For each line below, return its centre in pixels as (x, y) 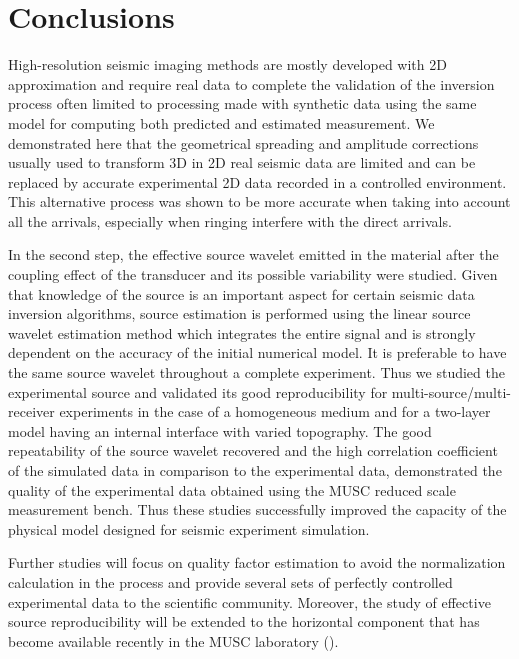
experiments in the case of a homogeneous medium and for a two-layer (275, 411)
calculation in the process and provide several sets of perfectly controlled (230, 581)
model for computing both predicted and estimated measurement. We (221, 122)
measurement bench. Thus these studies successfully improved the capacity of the (257, 509)
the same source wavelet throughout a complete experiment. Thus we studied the (256, 372)
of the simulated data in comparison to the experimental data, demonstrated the (255, 470)
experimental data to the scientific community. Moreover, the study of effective (249, 601)
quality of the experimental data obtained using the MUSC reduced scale (232, 489)
